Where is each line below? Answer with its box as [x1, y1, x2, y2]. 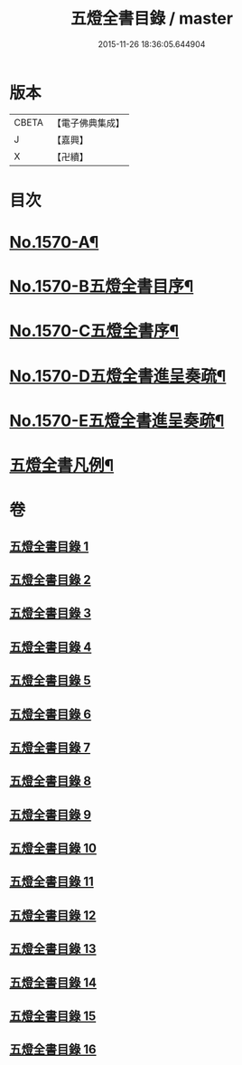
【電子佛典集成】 [51, 117, 125, 129]
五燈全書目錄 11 [9, 874, 95, 890]
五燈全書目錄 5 [9, 673, 92, 688]
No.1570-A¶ [9, 232, 99, 253]
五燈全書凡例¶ [9, 456, 115, 476]
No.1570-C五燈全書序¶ [9, 321, 180, 342]
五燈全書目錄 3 [9, 606, 92, 621]
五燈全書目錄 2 [9, 571, 92, 588]
